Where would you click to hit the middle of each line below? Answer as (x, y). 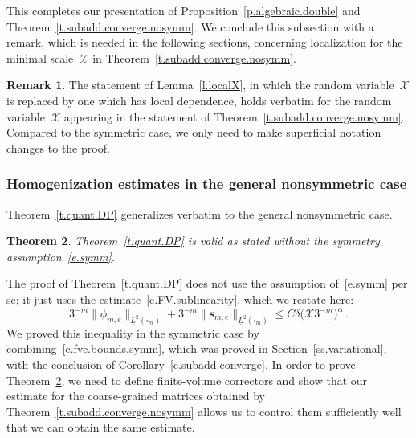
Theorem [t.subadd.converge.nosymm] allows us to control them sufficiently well (204, 411)
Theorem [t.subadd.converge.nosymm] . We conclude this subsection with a (190, 26)
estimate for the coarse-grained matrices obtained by (136, 396)
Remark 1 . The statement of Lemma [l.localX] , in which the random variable (200, 85)
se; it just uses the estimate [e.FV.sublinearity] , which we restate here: (180, 299)
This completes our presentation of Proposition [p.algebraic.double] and (184, 10)
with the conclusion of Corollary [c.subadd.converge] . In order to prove (181, 364)
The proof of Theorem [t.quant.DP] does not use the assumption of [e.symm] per (207, 283)
